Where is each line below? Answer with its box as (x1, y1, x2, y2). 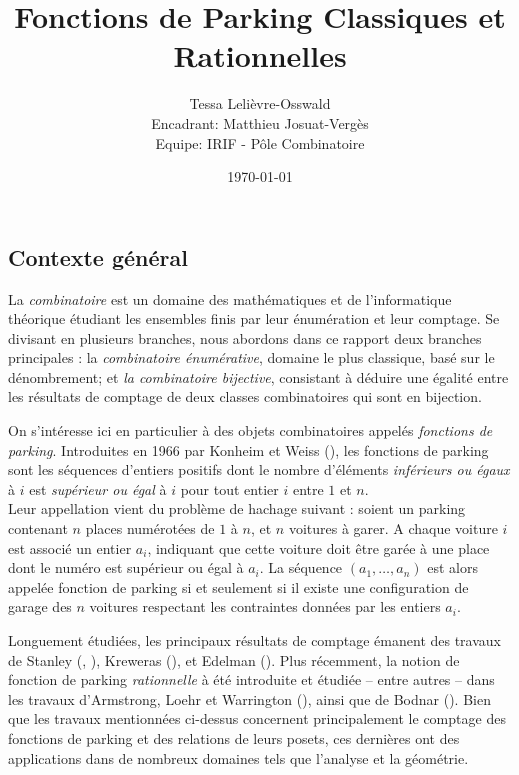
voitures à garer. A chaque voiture (288, 518, 498, 539)
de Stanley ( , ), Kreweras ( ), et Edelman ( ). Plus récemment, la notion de (8, 649, 460, 670)
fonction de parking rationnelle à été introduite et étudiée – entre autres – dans (8, 669, 495, 690)
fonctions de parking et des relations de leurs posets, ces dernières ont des (8, 727, 460, 748)
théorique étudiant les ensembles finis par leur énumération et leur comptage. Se (8, 308, 500, 329)
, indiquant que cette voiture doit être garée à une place (147, 537, 490, 558)
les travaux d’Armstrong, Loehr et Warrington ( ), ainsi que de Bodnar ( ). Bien (8, 688, 491, 709)
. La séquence (259, 557, 343, 578)
